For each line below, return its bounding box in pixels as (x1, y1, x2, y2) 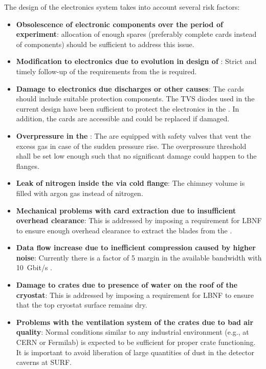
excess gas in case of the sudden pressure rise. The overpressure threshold (16, 140, 247, 151)
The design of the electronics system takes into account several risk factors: (4, 2, 240, 12)
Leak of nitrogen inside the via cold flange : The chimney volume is (16, 178, 245, 188)
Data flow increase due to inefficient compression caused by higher (16, 242, 256, 253)
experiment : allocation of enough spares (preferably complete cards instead (16, 29, 257, 39)
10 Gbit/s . (16, 262, 52, 273)
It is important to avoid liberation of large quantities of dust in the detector (16, 346, 254, 357)
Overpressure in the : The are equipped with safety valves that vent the (16, 130, 251, 141)
